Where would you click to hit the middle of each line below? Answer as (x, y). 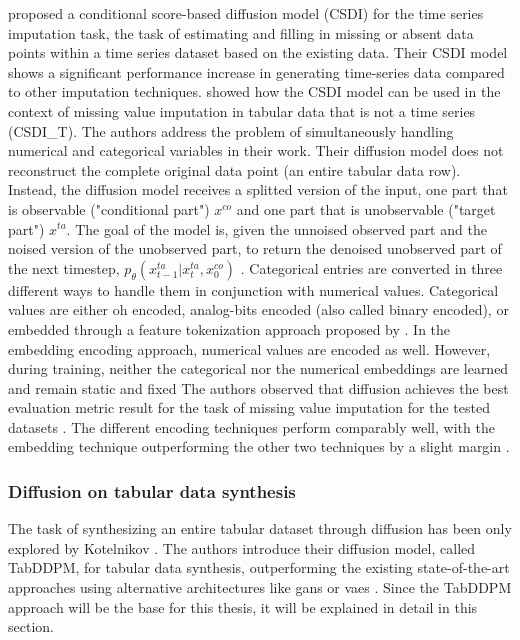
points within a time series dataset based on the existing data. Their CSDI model (258, 52)
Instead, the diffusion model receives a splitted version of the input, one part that (258, 189)
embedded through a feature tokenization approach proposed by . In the (229, 328)
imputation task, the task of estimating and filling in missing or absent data (241, 32)
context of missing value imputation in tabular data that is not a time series (242, 110)
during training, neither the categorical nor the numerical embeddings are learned (258, 368)
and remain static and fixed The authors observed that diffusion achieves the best (258, 387)
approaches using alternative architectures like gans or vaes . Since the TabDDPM (260, 587)
